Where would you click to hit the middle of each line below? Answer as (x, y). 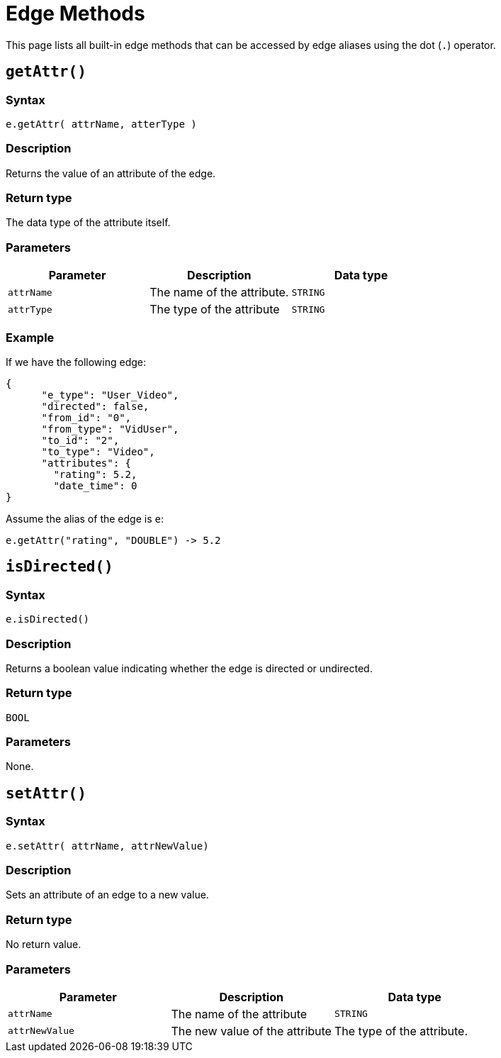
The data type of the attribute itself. (88, 223)
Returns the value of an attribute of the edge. (111, 173)
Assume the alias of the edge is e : (85, 518)
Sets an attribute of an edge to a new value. (107, 895)
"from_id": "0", (86, 417)
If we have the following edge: (76, 362)
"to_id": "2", (80, 440)
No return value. (44, 945)
